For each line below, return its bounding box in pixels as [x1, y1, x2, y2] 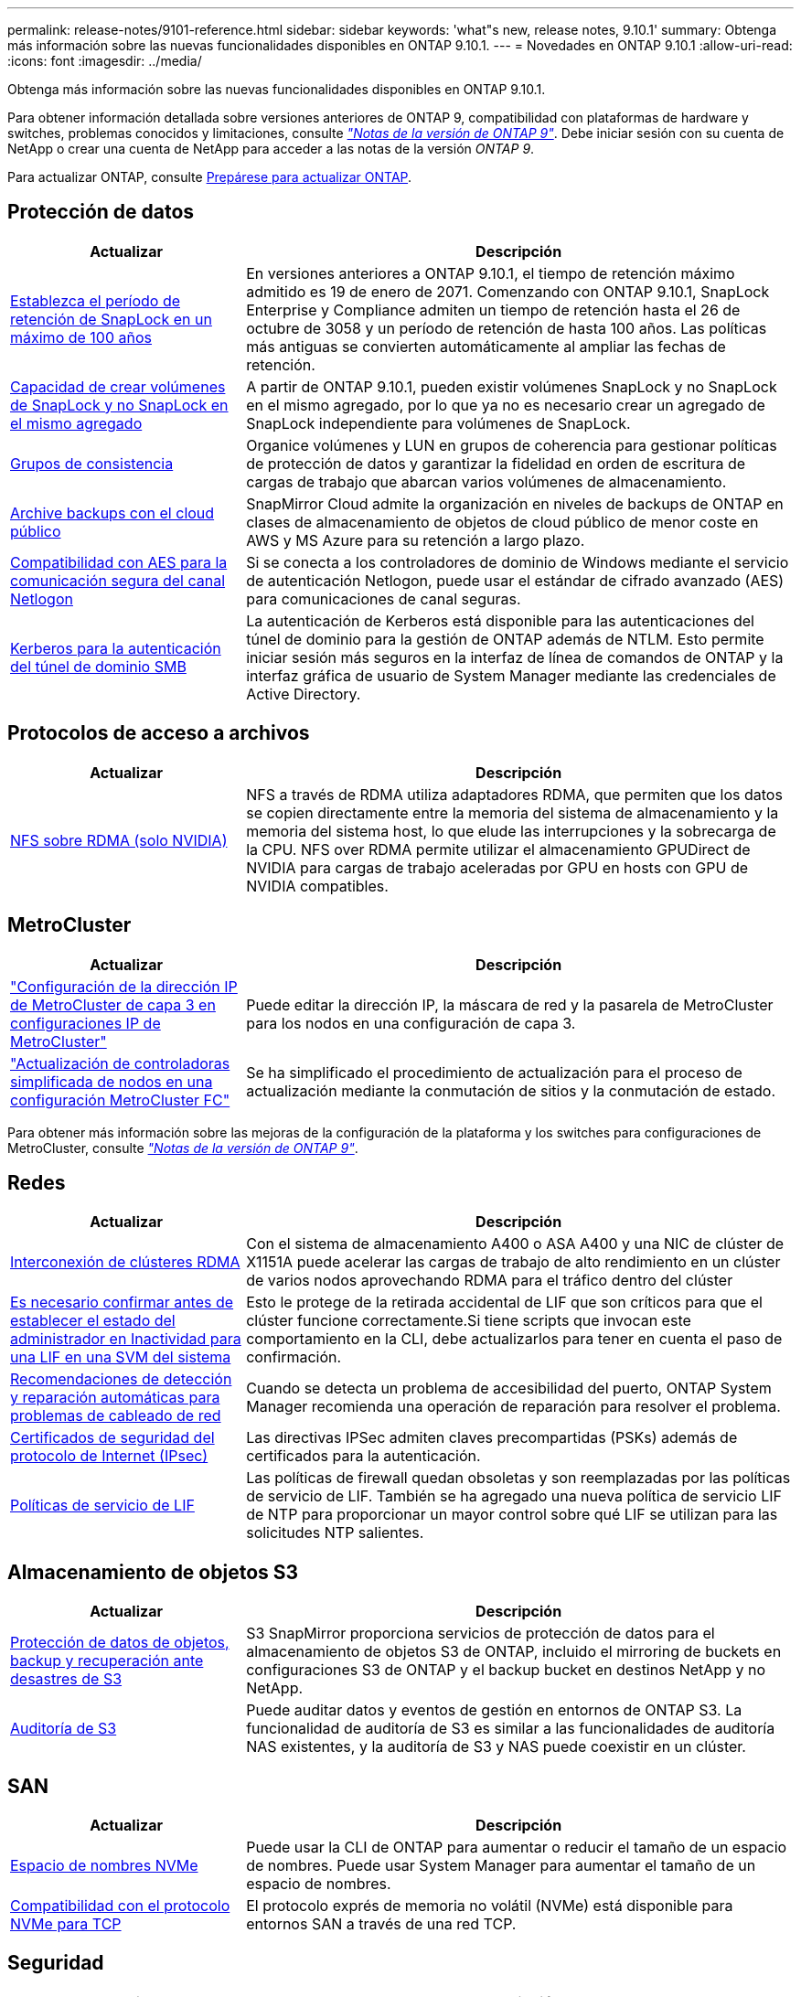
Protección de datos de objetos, [10, 1633, 230, 1652]
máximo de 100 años [10, 327, 153, 347]
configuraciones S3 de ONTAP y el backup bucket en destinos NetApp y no [246, 1661, 766, 1680]
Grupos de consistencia [10, 454, 174, 473]
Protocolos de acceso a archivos [7, 721, 310, 745]
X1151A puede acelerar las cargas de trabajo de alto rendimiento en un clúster [246, 1253, 781, 1272]
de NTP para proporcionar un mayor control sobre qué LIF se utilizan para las [246, 1505, 778, 1524]
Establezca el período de [10, 291, 180, 310]
